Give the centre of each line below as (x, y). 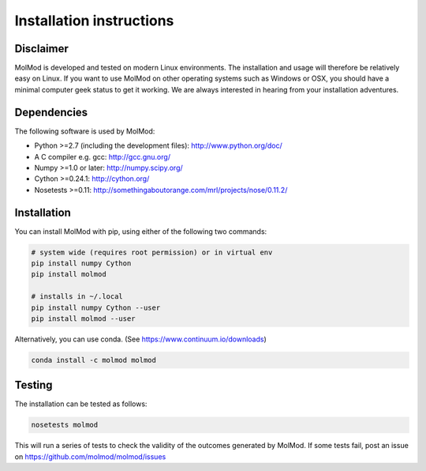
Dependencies (51, 112)
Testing (34, 385)
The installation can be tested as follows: (81, 404)
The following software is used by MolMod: (85, 131)
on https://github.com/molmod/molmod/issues (90, 456)
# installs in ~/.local (77, 297)
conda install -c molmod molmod (94, 360)
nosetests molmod (65, 425)
